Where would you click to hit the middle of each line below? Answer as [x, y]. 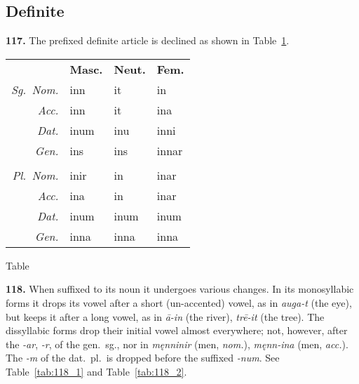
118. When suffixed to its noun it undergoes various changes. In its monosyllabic [180, 289]
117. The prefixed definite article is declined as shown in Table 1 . [148, 40]
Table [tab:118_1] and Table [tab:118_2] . [96, 371]
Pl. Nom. [35, 175]
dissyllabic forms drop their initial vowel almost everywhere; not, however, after [177, 330]
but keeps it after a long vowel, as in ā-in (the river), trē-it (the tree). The [165, 316]
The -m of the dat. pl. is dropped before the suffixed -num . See [143, 358]
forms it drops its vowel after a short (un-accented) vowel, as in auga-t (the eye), [179, 302]
